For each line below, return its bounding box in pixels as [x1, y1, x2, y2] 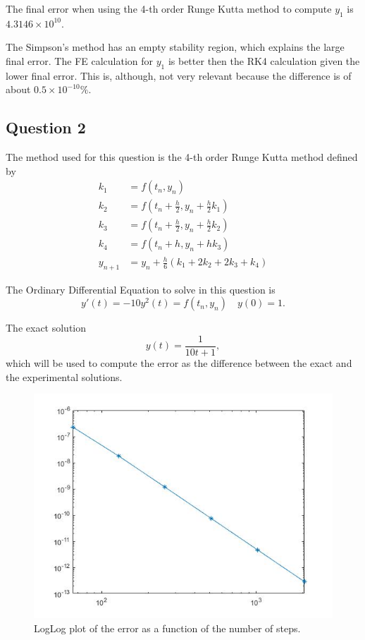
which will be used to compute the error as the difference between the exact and [6, 356, 352, 370]
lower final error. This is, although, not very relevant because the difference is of [6, 68, 352, 83]
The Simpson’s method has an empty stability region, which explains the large [6, 40, 345, 54]
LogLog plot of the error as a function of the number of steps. [34, 620, 301, 635]
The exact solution [6, 320, 87, 335]
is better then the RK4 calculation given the [168, 53, 360, 68]
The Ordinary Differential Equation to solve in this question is [6, 282, 276, 296]
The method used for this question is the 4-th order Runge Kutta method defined [6, 150, 358, 164]
